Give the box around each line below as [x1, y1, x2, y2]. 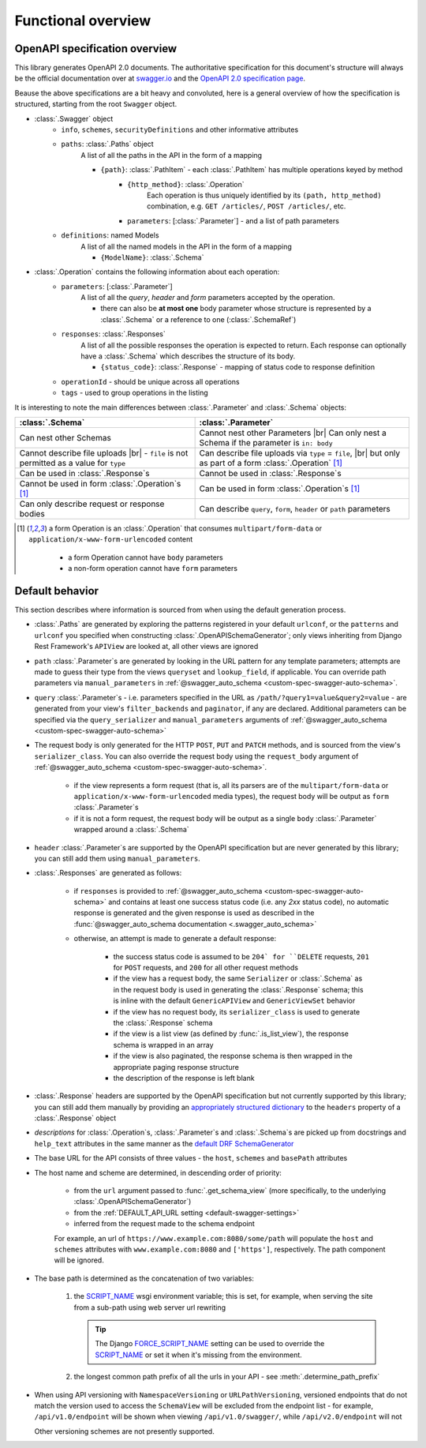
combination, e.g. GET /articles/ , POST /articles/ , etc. [147, 201, 346, 211]
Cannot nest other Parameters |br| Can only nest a [199, 427, 387, 438]
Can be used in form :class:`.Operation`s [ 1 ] [199, 483, 361, 493]
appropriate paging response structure [113, 1062, 240, 1071]
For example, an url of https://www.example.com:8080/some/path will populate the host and [54, 1233, 374, 1243]
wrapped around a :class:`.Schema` [73, 825, 189, 835]
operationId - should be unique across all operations [61, 377, 240, 386]
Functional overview [14, 12, 151, 29]
